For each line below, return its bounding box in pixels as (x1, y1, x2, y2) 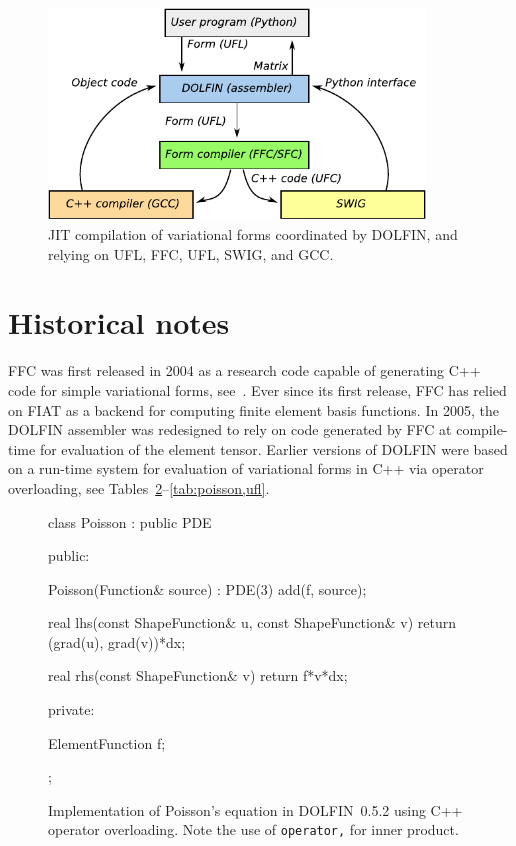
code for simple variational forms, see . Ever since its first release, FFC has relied (8, 379, 507, 400)
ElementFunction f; (48, 732, 166, 753)
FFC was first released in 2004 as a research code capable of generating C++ (8, 360, 481, 381)
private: (48, 699, 95, 720)
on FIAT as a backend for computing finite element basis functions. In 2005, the (8, 399, 499, 420)
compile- (456, 419, 508, 440)
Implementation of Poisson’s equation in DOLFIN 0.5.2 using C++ (48, 799, 463, 820)
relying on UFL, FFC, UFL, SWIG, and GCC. (48, 243, 334, 264)
